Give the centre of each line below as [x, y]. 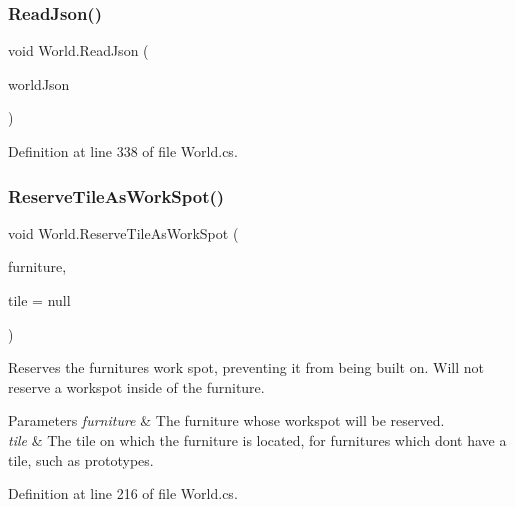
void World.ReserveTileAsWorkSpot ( [123, 232]
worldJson [39, 83]
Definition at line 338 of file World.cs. [123, 151]
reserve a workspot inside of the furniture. [136, 386]
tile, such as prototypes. [81, 459]
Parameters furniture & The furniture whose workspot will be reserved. [226, 420]
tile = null [39, 300]
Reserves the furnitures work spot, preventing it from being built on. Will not [246, 367]
